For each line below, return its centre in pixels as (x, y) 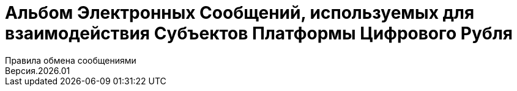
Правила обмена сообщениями (71, 60)
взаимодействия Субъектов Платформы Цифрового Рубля (259, 33)
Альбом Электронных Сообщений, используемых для (240, 13)
